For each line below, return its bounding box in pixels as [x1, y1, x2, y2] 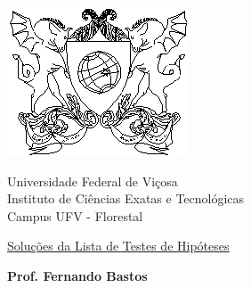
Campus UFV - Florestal [7, 206, 143, 225]
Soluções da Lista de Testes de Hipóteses [7, 236, 230, 255]
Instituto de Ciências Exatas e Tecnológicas [7, 189, 245, 208]
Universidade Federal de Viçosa [7, 171, 178, 190]
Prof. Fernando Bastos [7, 266, 148, 284]
